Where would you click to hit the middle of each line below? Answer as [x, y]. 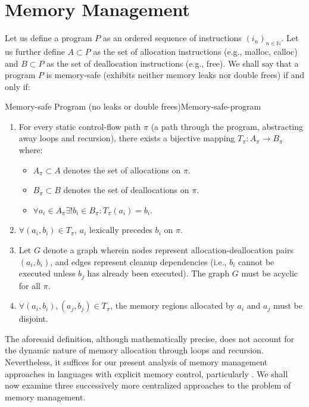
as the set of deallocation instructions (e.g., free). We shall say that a [173, 63]
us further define [35, 51]
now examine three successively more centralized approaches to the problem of [148, 385]
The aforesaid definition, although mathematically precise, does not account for [150, 338]
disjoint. [33, 319]
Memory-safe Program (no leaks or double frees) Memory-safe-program [133, 106]
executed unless [47, 273]
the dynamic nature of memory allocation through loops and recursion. [134, 350]
